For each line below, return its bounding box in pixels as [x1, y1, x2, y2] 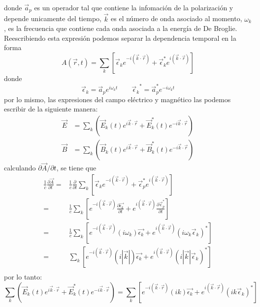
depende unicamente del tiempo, [4, 13, 101, 24]
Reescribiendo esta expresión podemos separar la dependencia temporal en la [4, 32, 236, 43]
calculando [4, 163, 36, 173]
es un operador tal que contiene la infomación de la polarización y [34, 2, 233, 12]
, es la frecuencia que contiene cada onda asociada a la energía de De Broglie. [4, 23, 237, 33]
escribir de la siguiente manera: [4, 104, 98, 114]
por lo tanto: [4, 272, 42, 282]
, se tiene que [56, 163, 97, 173]
